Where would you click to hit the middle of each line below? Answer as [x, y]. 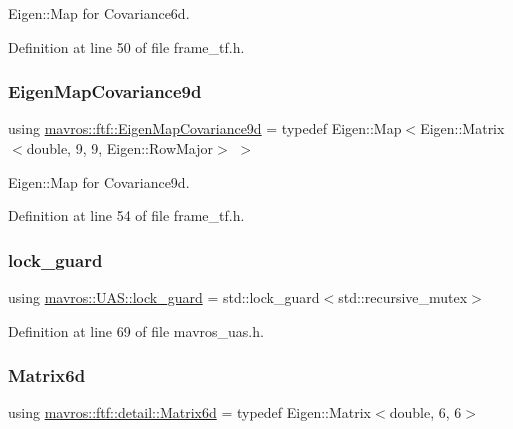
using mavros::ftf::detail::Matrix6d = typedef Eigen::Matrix [190, 412]
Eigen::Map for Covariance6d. [99, 13]
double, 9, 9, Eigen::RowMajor [120, 148]
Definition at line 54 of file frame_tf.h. [126, 215]
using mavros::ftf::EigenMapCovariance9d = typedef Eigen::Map [205, 128]
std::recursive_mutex [403, 297]
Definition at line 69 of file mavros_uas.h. [136, 330]
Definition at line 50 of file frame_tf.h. [126, 46]
